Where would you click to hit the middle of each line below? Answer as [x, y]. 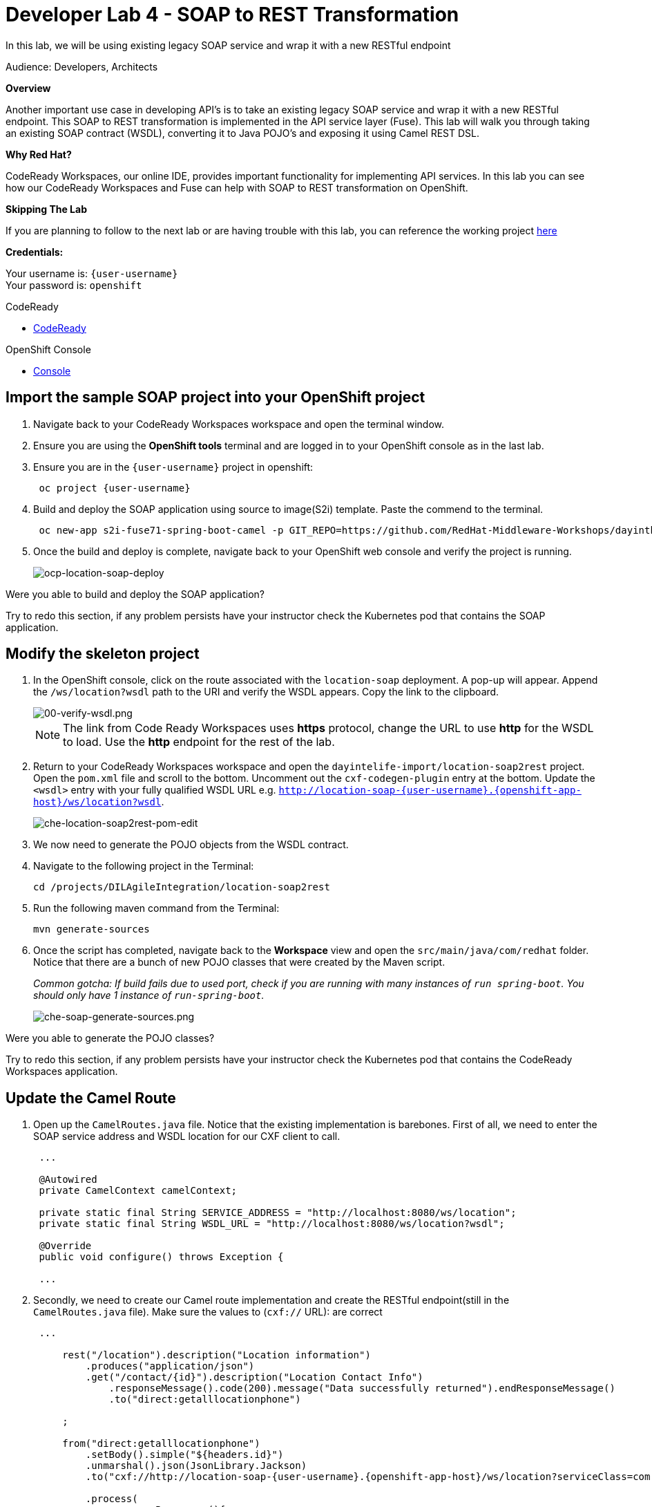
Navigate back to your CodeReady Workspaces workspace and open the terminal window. [239, 424]
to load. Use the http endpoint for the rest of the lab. [199, 742]
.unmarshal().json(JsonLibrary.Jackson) [196, 1466]
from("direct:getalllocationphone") [161, 1444]
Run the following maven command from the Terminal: [156, 908]
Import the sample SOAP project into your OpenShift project [215, 397]
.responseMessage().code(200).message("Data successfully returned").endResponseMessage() [362, 1388]
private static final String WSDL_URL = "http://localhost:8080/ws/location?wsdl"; [272, 1224]
